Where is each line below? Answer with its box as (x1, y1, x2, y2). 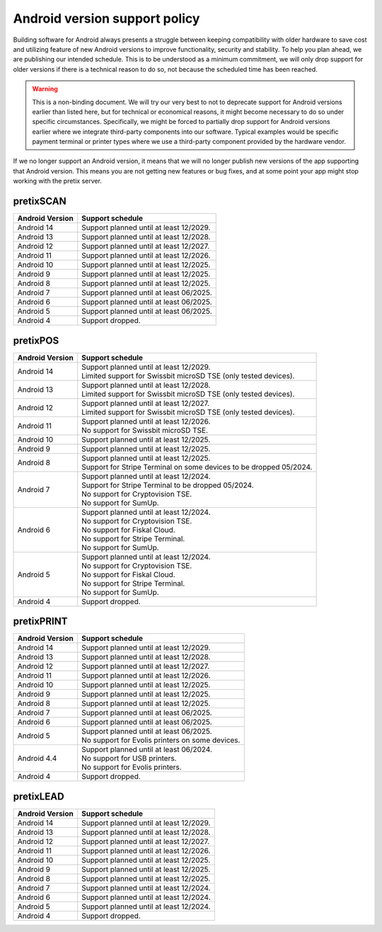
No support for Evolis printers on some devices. (81, 735, 241, 745)
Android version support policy (13, 11, 200, 26)
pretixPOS (13, 334, 59, 346)
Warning (32, 85, 58, 93)
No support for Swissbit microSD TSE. (81, 425, 209, 435)
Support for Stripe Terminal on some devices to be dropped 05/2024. (81, 462, 313, 472)
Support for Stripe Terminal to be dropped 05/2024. (81, 480, 254, 490)
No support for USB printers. (81, 754, 177, 763)
